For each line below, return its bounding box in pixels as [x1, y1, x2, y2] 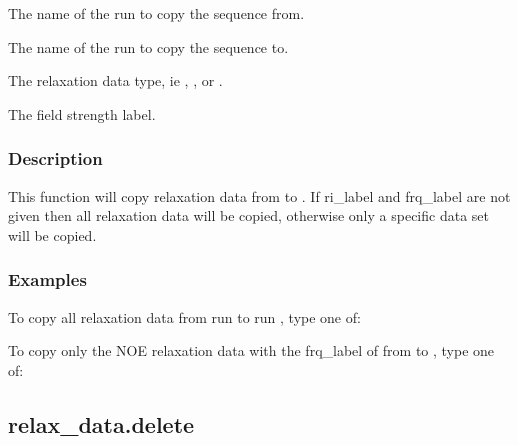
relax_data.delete [8, 408, 195, 439]
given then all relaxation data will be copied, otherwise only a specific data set [8, 205, 489, 226]
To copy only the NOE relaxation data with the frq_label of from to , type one [8, 340, 495, 361]
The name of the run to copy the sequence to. [8, 36, 289, 57]
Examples [8, 267, 87, 292]
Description [8, 146, 103, 171]
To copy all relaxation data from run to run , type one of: [8, 306, 361, 327]
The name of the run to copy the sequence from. [8, 3, 305, 23]
